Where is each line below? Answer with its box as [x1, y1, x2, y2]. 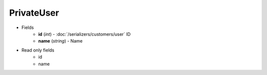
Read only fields [21, 47, 54, 53]
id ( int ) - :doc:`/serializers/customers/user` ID [38, 31, 131, 37]
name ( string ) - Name [38, 38, 83, 44]
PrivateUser [9, 7, 59, 18]
